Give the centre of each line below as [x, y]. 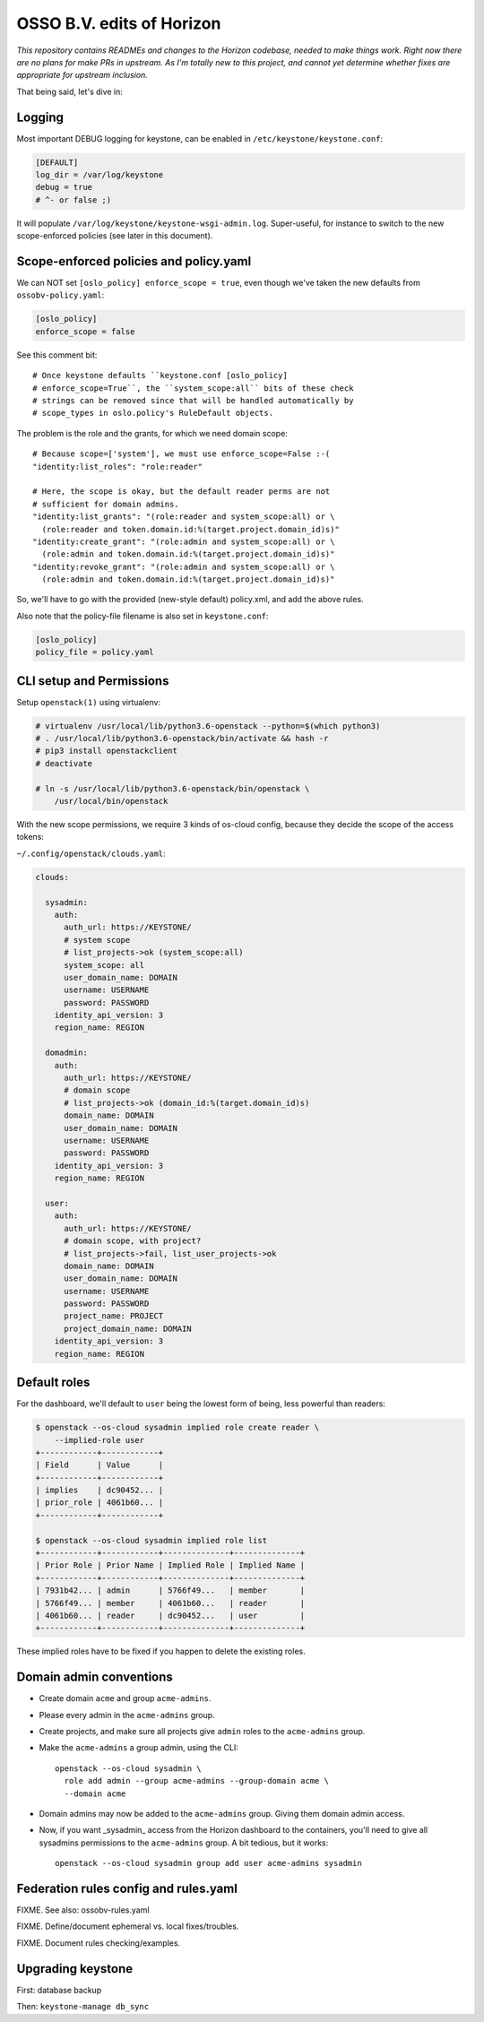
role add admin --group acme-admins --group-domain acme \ [196, 1781]
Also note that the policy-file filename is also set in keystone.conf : [143, 616]
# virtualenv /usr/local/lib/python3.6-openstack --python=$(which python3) [208, 726]
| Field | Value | [99, 1465]
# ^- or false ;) [73, 200]
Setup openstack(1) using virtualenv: [89, 702]
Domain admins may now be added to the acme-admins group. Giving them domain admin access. [222, 1814]
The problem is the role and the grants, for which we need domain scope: [152, 433]
